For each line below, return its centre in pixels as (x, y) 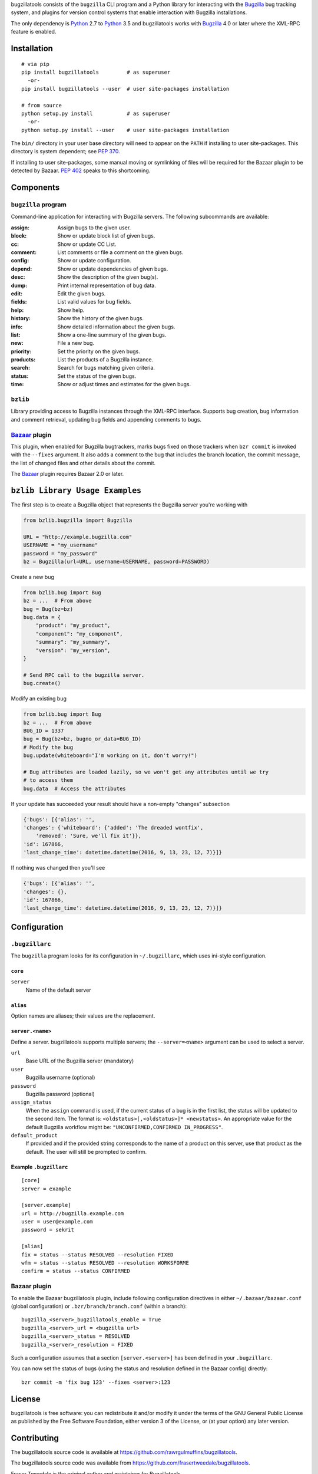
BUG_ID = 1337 (44, 731)
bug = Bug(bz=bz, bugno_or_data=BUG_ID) (82, 739)
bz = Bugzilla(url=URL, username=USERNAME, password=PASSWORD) (117, 561)
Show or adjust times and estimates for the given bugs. (124, 384)
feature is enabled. (34, 32)
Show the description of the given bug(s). (108, 277)
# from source (42, 105)
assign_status (31, 1102)
